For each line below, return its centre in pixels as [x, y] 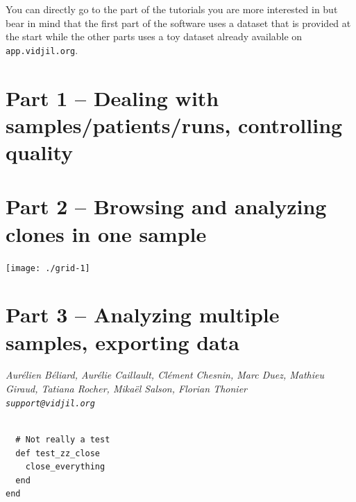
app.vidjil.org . [42, 50]
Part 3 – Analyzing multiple [143, 314]
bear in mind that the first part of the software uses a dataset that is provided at [178, 23]
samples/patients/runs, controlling [174, 124]
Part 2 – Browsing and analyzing [166, 206]
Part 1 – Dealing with [112, 97]
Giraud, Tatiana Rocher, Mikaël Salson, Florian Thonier [126, 389]
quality [40, 152]
